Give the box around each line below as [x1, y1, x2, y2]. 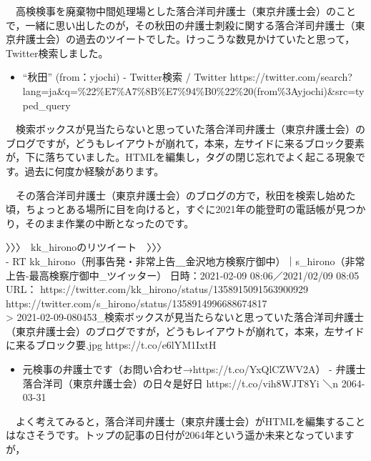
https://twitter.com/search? [229, 69, 352, 84]
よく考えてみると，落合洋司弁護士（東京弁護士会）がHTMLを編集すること [15, 413, 365, 428]
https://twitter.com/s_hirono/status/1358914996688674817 [6, 295, 267, 310]
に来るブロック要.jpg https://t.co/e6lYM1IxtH [6, 337, 217, 352]
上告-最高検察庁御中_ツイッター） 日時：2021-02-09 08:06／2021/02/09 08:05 [6, 267, 360, 282]
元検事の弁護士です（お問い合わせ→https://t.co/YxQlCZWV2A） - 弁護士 [22, 362, 366, 377]
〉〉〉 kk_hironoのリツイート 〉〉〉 [6, 239, 167, 254]
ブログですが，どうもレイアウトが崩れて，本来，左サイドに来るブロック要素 [6, 135, 365, 150]
